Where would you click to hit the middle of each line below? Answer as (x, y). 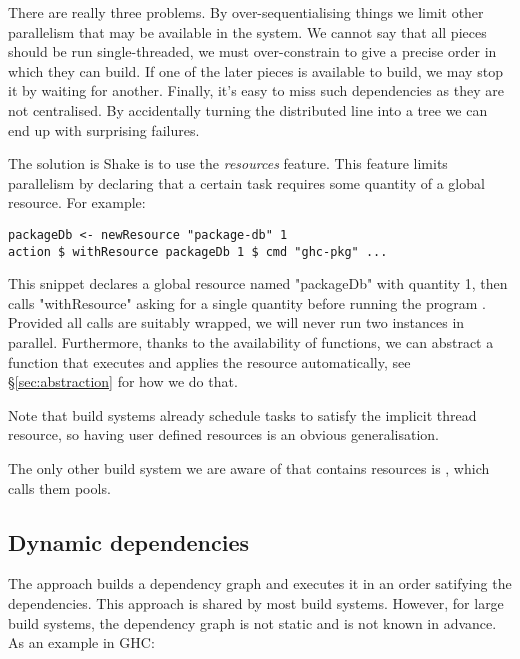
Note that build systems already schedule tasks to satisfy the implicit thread (242, 414)
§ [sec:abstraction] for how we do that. (123, 381)
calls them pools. (59, 487)
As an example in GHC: (81, 642)
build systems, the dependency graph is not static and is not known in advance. (252, 622)
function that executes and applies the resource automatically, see (209, 361)
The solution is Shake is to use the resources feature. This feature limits (228, 163)
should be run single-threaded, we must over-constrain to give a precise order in (252, 51)
